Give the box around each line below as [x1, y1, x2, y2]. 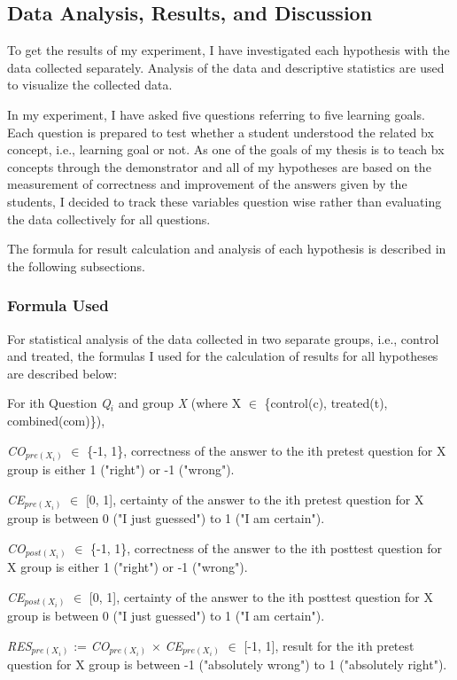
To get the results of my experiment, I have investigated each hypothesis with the [7, 41, 450, 59]
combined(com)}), [7, 410, 105, 429]
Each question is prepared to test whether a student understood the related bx [7, 122, 434, 141]
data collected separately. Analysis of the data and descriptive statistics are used [7, 58, 445, 76]
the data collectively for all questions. [7, 209, 211, 228]
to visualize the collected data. [7, 75, 173, 94]
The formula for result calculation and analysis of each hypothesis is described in [7, 239, 446, 258]
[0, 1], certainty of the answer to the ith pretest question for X [85, 489, 424, 508]
